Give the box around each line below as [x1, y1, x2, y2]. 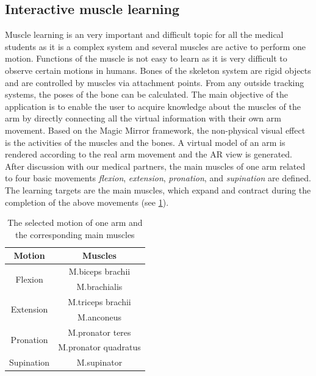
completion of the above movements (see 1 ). [5, 195, 169, 208]
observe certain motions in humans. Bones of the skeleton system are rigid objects [5, 63, 311, 76]
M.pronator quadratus [58, 341, 141, 353]
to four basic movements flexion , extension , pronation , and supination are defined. [5, 172, 311, 184]
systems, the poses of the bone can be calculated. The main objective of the [5, 88, 288, 101]
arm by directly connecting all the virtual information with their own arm [5, 112, 281, 125]
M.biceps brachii [68, 265, 131, 278]
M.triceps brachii [68, 295, 131, 308]
